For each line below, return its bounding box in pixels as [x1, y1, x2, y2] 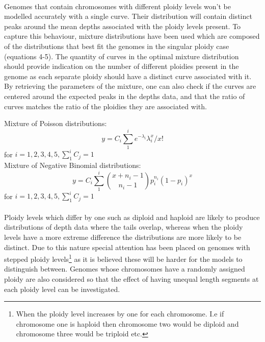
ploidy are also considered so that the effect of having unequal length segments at [4, 273, 259, 284]
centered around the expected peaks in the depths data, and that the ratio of [4, 90, 245, 101]
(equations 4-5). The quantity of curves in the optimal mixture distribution [4, 51, 239, 61]
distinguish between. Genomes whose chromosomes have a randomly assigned [4, 263, 245, 274]
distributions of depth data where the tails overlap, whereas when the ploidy [4, 222, 243, 232]
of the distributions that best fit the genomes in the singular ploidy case [4, 40, 229, 51]
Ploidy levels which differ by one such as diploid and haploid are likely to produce [4, 211, 260, 222]
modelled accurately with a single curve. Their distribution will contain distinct [4, 11, 252, 21]
